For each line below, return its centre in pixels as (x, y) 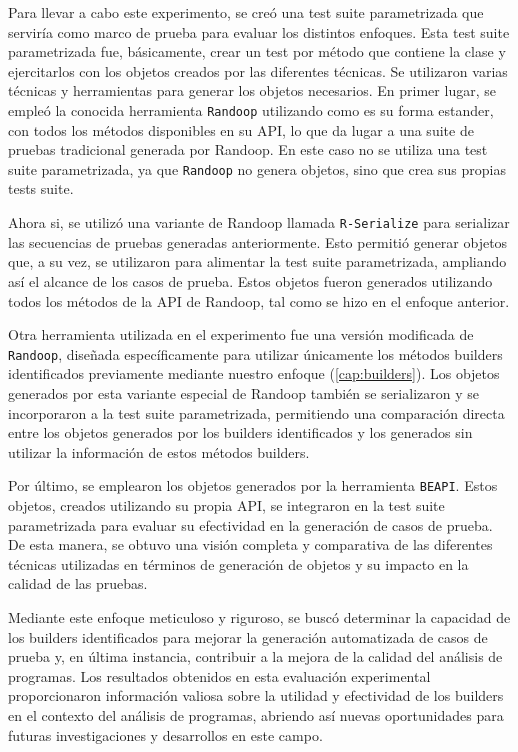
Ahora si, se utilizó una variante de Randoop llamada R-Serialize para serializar (259, 222)
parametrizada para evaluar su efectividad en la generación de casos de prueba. (250, 524)
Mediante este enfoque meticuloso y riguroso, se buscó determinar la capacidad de (259, 616)
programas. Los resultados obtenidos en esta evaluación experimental (219, 675)
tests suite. (41, 188)
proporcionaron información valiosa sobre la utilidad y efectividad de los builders (256, 695)
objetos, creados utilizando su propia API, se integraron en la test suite (226, 504)
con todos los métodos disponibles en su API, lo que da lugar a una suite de (241, 129)
